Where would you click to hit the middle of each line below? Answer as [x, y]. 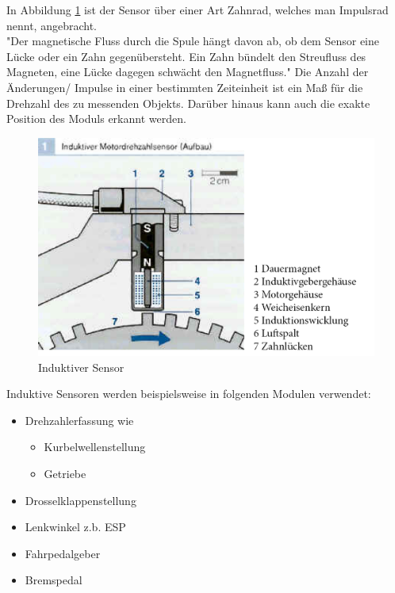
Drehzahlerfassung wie [79, 420]
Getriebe [65, 474]
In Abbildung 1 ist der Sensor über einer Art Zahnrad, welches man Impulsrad [197, 10]
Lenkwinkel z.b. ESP [75, 527]
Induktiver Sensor [81, 367]
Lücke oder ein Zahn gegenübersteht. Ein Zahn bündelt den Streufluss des [186, 56]
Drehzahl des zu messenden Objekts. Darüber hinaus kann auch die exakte [188, 103]
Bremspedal [54, 580]
